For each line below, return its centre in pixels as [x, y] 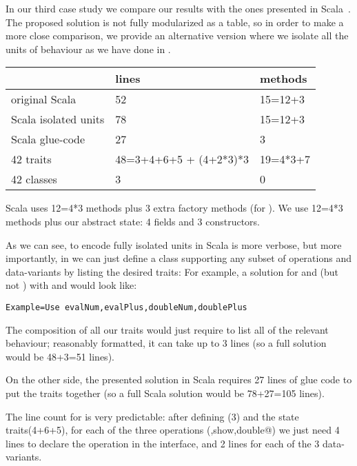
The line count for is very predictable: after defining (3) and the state [152, 416]
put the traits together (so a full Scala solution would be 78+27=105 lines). [165, 393]
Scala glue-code [48, 139]
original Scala [44, 99]
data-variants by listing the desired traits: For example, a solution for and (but [172, 271]
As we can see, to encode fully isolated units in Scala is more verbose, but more [174, 244]
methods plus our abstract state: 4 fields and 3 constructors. [133, 221]
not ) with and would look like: [71, 285]
